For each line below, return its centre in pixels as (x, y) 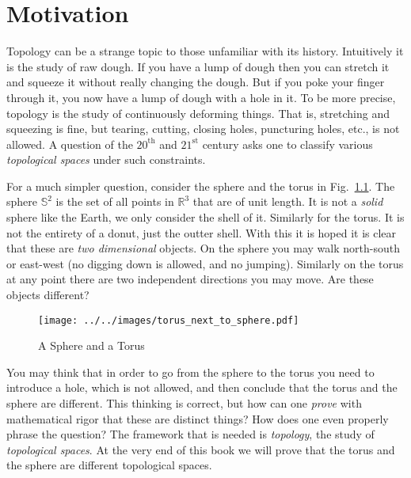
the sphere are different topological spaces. (109, 465)
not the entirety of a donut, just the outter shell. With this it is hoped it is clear (202, 232)
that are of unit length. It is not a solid (288, 201)
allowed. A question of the (70, 144)
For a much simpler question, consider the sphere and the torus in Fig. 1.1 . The (201, 186)
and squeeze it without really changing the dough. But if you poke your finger (196, 82)
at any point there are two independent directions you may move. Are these (190, 279)
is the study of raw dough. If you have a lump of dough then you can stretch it (198, 66)
